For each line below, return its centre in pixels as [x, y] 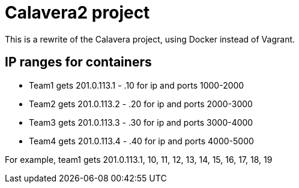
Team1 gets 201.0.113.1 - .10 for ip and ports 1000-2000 [137, 85]
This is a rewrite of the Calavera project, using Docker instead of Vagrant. [150, 39]
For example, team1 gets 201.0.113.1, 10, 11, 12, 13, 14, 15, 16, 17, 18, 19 [139, 159]
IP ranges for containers [78, 62]
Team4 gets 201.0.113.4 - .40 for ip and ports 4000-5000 [141, 141]
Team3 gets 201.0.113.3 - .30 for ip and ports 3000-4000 [141, 122]
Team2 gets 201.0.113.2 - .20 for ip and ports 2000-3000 [141, 104]
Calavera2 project [77, 13]
